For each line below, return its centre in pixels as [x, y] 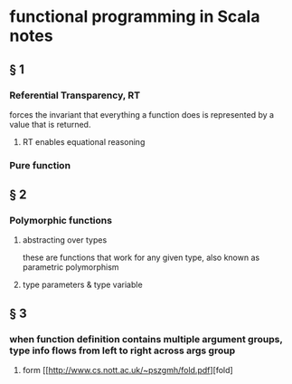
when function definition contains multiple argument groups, [146, 339]
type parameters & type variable [82, 285]
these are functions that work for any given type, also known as [141, 258]
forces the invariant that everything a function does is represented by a [141, 114]
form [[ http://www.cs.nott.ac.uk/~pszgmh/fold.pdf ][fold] [127, 370]
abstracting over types [65, 240]
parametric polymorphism [71, 267]
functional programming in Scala [135, 17]
